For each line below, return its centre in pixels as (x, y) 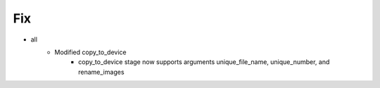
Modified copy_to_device (90, 52)
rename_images (101, 72)
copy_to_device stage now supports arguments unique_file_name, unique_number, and (204, 62)
